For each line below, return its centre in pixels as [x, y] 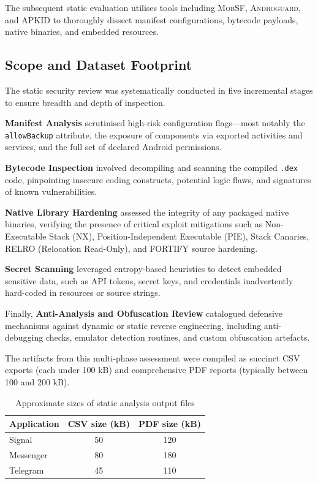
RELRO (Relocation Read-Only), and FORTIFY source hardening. [131, 248]
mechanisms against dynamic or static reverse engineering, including [133, 325]
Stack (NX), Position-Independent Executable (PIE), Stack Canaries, [179, 236]
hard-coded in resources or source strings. [83, 293]
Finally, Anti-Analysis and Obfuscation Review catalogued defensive [144, 313]
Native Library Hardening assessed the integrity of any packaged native [147, 212]
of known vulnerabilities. [51, 191]
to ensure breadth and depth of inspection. [85, 102]
